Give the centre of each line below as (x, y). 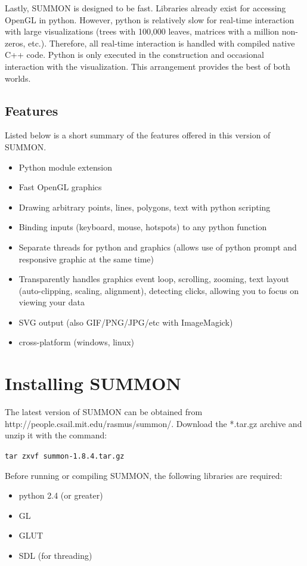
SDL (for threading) (55, 556)
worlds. (18, 78)
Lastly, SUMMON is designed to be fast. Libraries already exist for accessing (145, 8)
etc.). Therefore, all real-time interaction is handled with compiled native (161, 43)
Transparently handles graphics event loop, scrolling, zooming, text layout (154, 279)
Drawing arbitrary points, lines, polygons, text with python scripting (145, 207)
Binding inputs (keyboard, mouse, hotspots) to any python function (143, 227)
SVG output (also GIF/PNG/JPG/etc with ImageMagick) (126, 322)
